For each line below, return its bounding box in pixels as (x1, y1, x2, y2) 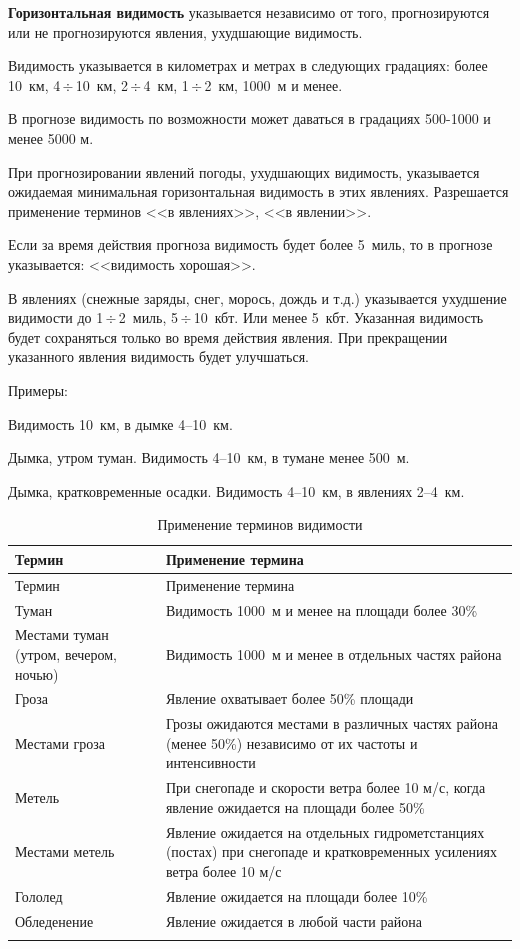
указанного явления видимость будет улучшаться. (8, 346, 309, 367)
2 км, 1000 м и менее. (204, 74, 343, 95)
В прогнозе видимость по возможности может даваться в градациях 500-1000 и (8, 108, 491, 129)
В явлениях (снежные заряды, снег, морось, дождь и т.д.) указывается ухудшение (8, 287, 507, 308)
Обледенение (15, 910, 94, 931)
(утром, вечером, (15, 644, 118, 664)
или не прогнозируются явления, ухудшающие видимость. (8, 21, 363, 42)
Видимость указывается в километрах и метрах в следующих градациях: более (8, 55, 488, 76)
